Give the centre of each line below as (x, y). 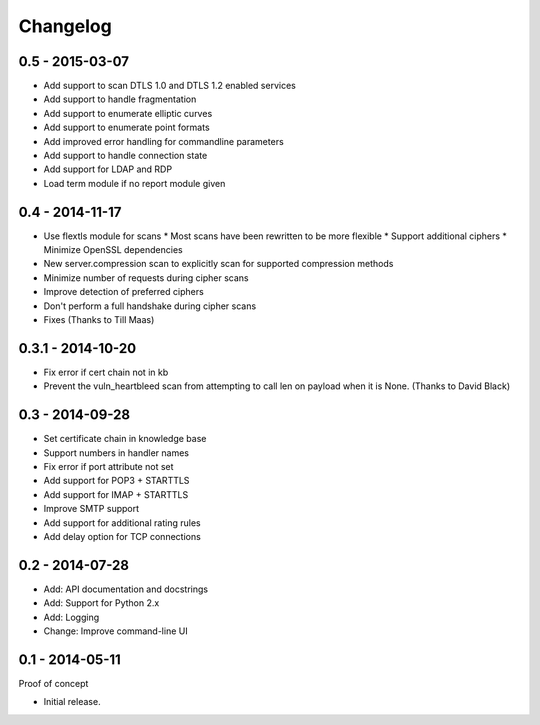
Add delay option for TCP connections (122, 536)
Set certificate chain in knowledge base (125, 439)
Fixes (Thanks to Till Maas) (99, 320)
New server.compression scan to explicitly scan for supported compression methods (218, 264)
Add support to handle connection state (125, 156)
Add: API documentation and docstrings (126, 589)
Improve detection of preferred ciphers (123, 292)
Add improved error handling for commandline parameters (163, 141)
